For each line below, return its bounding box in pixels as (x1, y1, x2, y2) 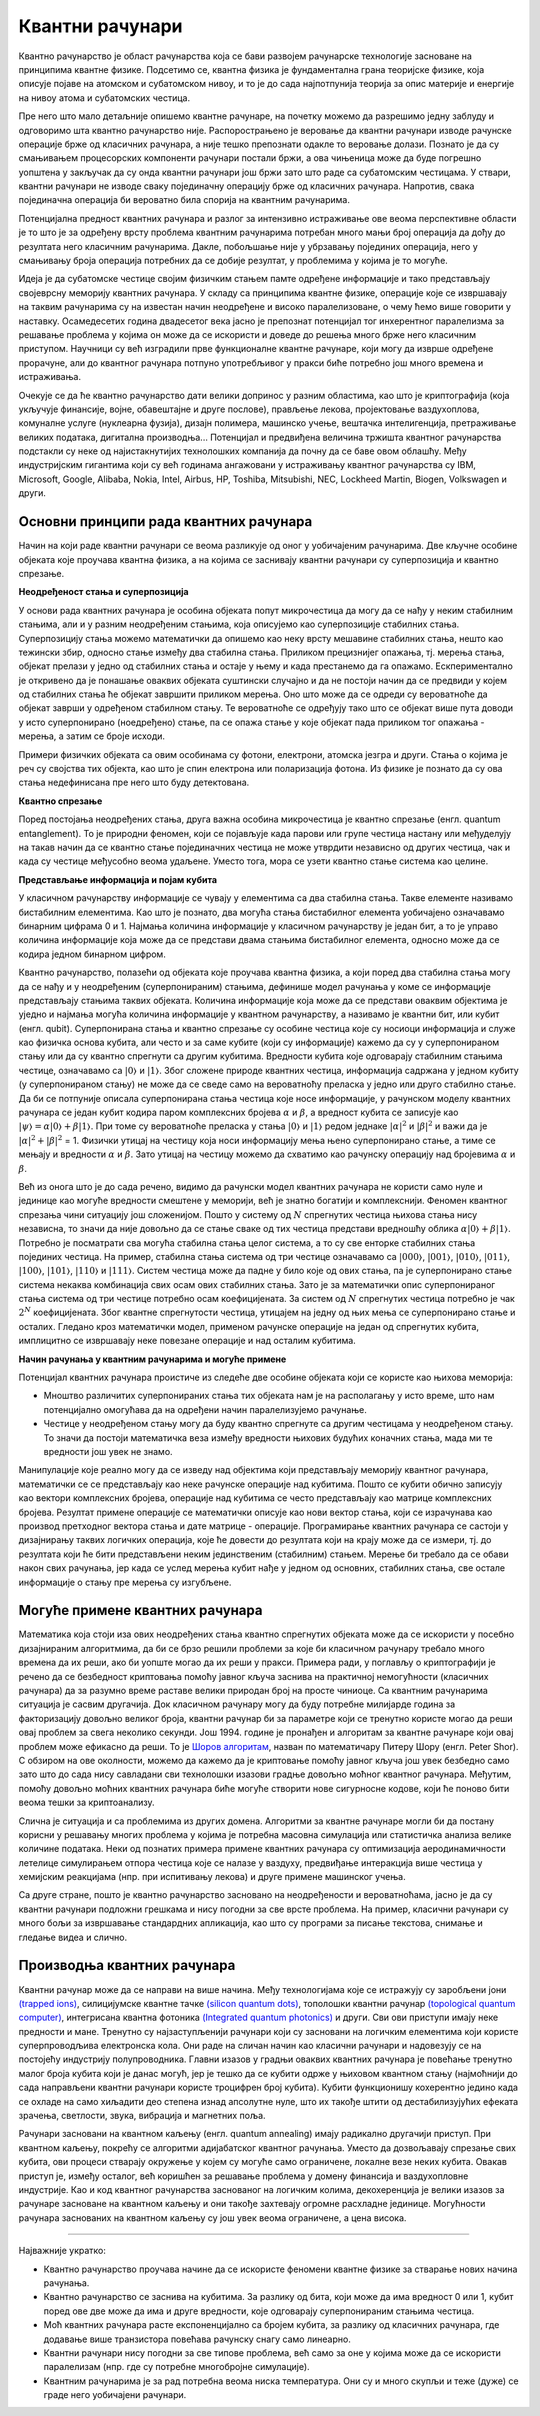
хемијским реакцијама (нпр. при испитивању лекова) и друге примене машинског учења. (18, 1871, 406, 1883)
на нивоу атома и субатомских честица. (18, 91, 190, 104)
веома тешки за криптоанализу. (18, 1796, 155, 1809)
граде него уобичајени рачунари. (43, 2389, 187, 2401)
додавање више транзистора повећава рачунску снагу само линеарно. (43, 2333, 352, 2345)
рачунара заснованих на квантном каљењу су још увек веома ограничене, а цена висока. (18, 2211, 407, 2224)
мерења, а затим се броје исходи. (18, 730, 165, 742)
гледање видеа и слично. (18, 1931, 128, 1943)
